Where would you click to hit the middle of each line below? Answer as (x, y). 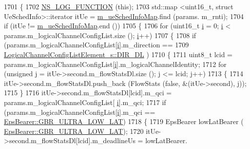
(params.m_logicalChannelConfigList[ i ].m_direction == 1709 (96, 45)
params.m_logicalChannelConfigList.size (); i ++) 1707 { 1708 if (100, 35)
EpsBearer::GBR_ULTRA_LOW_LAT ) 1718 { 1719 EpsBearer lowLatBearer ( (124, 121)
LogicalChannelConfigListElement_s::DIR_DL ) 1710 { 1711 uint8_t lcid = (118, 54)
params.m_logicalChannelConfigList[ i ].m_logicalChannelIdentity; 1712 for (115, 64)
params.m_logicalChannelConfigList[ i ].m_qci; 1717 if (85, 102)
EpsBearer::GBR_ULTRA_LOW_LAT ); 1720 (74, 131)
